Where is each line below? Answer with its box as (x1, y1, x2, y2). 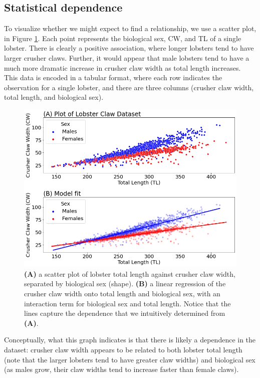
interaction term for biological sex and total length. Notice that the (24, 298, 231, 308)
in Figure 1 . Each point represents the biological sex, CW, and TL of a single (4, 33, 241, 43)
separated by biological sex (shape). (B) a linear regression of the (24, 278, 226, 289)
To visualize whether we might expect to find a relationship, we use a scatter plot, (4, 23, 256, 34)
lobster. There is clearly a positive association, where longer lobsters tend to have (4, 43, 254, 53)
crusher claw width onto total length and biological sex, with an (24, 288, 220, 299)
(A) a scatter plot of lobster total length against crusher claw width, (24, 268, 235, 279)
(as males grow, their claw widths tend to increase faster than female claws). (4, 364, 239, 374)
